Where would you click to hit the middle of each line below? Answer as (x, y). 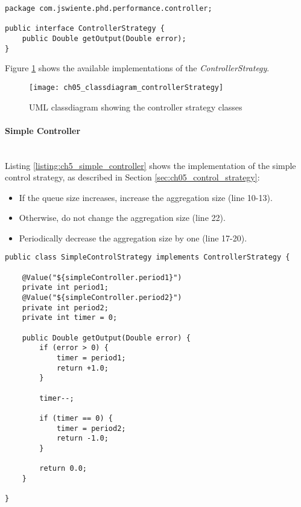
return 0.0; (63, 469)
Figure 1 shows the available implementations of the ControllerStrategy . (137, 68)
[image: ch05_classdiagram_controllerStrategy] (126, 87)
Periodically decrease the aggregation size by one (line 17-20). (133, 238)
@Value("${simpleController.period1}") (102, 277)
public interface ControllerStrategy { (85, 29)
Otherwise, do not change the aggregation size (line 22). (122, 218)
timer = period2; (91, 428)
